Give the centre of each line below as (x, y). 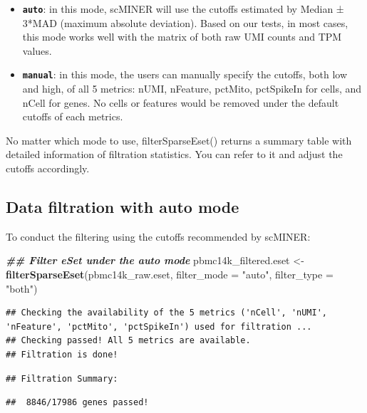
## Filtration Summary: (62, 378)
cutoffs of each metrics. (73, 116)
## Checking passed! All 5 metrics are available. (128, 341)
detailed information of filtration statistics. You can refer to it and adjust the (174, 154)
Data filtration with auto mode (123, 207)
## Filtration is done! (62, 355)
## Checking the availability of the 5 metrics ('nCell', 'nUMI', (167, 313)
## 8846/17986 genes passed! (77, 403)
